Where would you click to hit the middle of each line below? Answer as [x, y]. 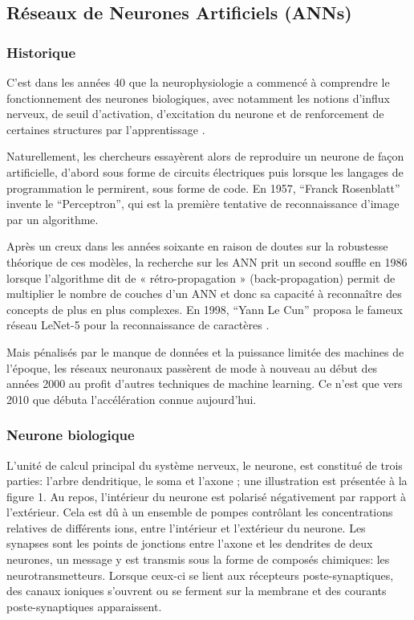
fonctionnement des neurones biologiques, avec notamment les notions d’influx [198, 98]
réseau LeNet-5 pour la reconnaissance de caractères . [138, 325]
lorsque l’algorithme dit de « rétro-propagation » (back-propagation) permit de [201, 277]
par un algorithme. [53, 219]
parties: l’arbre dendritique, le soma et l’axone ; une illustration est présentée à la [207, 481]
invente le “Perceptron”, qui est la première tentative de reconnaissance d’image [203, 204]
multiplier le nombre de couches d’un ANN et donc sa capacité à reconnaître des [204, 294]
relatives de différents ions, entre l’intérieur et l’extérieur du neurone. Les [186, 527]
